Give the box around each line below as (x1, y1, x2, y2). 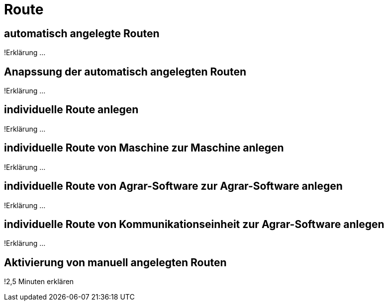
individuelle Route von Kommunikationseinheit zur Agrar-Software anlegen (4, 218, 385, 230)
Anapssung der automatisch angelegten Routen (4, 65, 247, 78)
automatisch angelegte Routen (4, 27, 160, 40)
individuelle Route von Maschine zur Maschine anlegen (4, 142, 284, 154)
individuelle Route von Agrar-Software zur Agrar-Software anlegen (4, 180, 343, 193)
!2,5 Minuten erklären (4, 277, 74, 286)
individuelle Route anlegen (4, 103, 139, 116)
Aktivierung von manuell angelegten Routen (4, 256, 227, 269)
